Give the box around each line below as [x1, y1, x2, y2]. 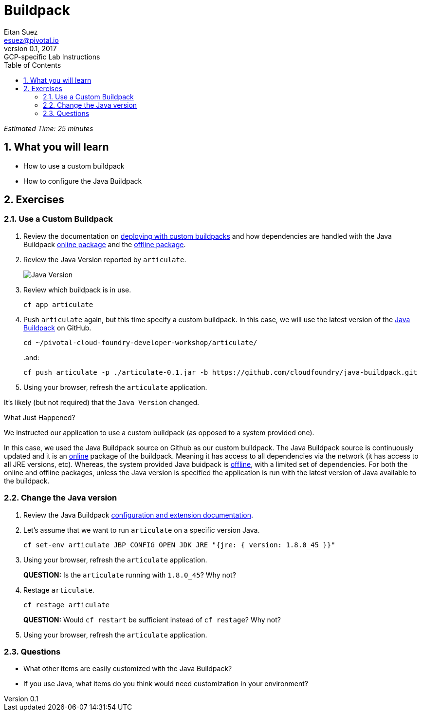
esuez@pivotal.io [4, 36, 59, 44]
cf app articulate [23, 300, 93, 309]
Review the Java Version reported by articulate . [23, 255, 186, 264]
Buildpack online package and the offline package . [23, 240, 186, 249]
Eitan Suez [4, 27, 38, 36]
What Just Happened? [4, 413, 75, 422]
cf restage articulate [23, 600, 110, 609]
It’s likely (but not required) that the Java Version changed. [4, 398, 199, 406]
